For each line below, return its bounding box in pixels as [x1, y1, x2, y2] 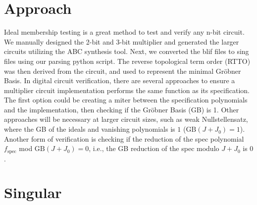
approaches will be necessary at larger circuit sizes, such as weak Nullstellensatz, [4, 114, 248, 124]
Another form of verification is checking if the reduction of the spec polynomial [4, 133, 244, 144]
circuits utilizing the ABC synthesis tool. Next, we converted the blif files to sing [4, 46, 249, 56]
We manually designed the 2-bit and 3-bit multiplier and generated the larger [4, 36, 239, 47]
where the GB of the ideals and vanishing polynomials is [4, 124, 175, 134]
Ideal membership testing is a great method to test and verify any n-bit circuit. [4, 27, 245, 37]
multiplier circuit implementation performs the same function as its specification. [4, 85, 250, 95]
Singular [4, 182, 62, 203]
